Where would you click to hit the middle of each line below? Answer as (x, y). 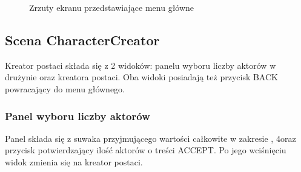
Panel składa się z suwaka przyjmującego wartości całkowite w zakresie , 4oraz (150, 138)
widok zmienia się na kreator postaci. (74, 161)
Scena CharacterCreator (82, 40)
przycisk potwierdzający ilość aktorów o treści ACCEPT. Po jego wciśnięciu (146, 150)
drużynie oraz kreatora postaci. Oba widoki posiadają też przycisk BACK (141, 77)
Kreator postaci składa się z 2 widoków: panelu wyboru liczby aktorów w (141, 65)
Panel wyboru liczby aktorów (78, 116)
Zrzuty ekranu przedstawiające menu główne (112, 7)
